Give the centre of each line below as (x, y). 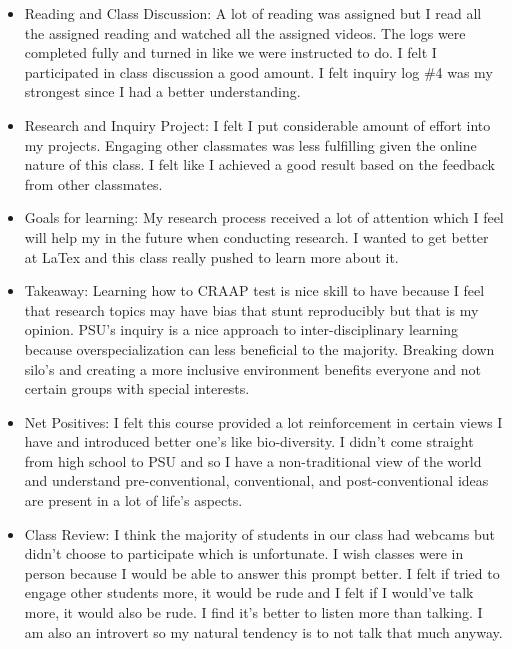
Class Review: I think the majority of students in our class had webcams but (259, 533)
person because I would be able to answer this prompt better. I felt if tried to (262, 572)
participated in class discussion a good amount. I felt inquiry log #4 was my (258, 71)
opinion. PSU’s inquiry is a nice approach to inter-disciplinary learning (241, 329)
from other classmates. (93, 183)
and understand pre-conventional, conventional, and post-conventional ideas (256, 480)
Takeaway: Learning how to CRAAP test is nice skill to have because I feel (254, 290)
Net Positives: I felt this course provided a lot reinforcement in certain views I (263, 421)
